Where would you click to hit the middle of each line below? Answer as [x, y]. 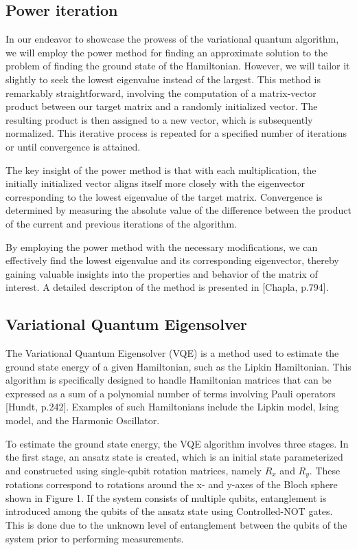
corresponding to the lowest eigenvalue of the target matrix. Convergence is [164, 196]
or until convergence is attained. [73, 146]
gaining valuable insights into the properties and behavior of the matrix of [162, 273]
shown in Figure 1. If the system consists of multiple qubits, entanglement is [166, 497]
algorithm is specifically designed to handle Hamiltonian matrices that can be [169, 380]
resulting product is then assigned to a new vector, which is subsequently [159, 119]
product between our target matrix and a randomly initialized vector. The [162, 106]
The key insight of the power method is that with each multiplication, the [161, 169]
